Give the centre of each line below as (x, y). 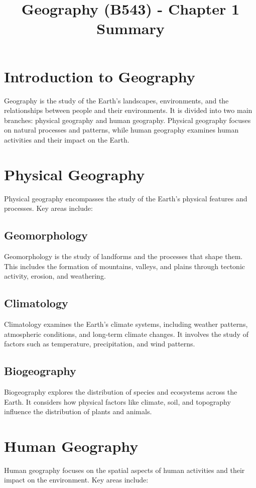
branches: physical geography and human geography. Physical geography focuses (127, 120)
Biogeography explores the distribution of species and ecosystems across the (121, 391)
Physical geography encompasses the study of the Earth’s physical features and (126, 198)
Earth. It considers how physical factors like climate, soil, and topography (117, 401)
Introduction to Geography (100, 76)
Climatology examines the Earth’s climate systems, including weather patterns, (126, 324)
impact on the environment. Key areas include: (76, 480)
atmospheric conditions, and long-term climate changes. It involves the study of (126, 334)
